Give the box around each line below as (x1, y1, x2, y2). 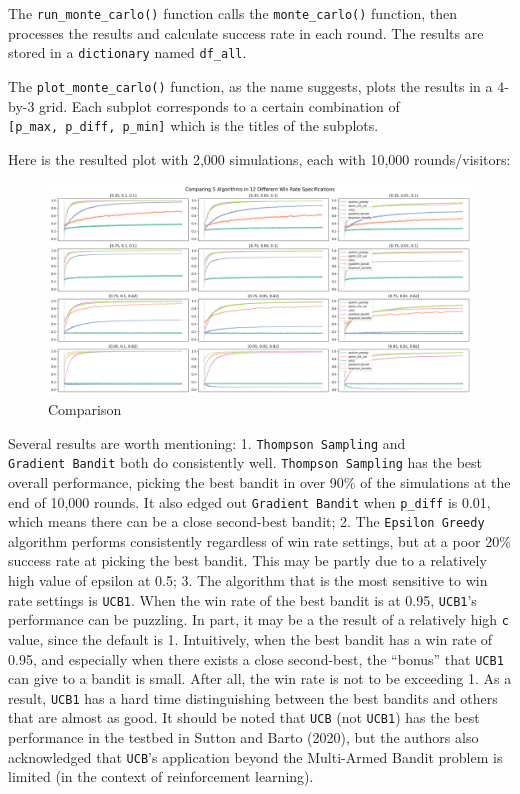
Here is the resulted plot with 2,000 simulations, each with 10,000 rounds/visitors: (8, 148, 511, 169)
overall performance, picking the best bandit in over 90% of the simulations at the (8, 471, 511, 492)
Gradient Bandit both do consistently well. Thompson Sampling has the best (8, 452, 483, 473)
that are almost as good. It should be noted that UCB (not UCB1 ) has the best (8, 707, 480, 728)
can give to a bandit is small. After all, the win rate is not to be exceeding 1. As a (8, 668, 512, 689)
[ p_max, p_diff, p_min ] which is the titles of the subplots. (8, 115, 379, 136)
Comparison (48, 399, 122, 419)
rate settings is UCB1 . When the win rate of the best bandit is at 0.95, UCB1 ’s (8, 589, 477, 610)
